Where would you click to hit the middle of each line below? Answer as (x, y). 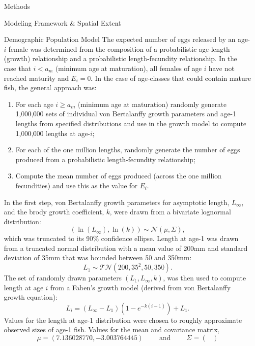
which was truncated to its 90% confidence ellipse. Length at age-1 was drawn (121, 238)
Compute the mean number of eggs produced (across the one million (118, 176)
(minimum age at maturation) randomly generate (152, 104)
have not (222, 68)
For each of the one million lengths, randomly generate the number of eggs (128, 150)
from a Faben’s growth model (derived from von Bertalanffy (141, 287)
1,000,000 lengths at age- (53, 133)
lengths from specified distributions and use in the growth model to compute (131, 123)
